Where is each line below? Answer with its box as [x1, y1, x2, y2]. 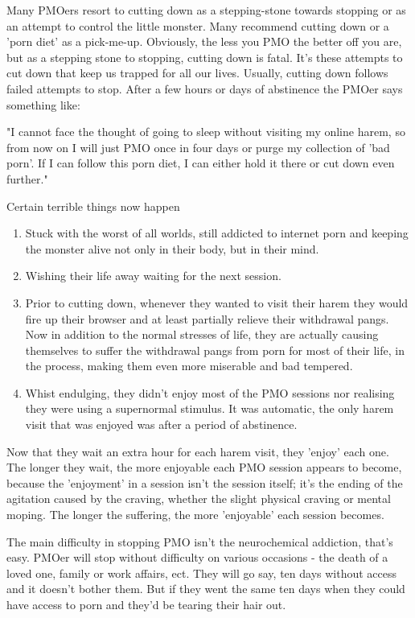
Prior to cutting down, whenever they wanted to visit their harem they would [25, 294, 409, 311]
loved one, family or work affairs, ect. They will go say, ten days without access [6, 564, 397, 581]
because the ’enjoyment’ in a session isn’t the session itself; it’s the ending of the [6, 474, 403, 491]
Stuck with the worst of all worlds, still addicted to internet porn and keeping [25, 225, 409, 241]
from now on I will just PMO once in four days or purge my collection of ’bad [6, 138, 390, 155]
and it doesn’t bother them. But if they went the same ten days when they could [6, 580, 405, 597]
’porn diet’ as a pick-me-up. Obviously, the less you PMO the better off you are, [6, 33, 402, 50]
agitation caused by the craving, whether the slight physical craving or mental [6, 490, 391, 507]
